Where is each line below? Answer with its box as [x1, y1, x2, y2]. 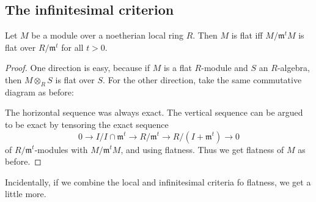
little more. [5, 187, 46, 200]
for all [61, 40, 84, 53]
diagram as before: [5, 85, 74, 98]
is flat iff [231, 29, 263, 42]
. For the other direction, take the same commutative [103, 73, 302, 86]
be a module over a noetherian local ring [31, 29, 183, 42]
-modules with [34, 143, 88, 155]
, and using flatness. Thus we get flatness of [120, 143, 284, 155]
